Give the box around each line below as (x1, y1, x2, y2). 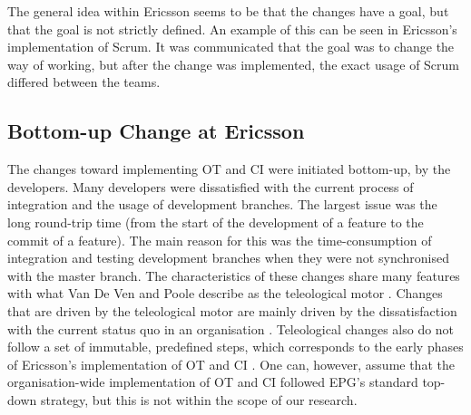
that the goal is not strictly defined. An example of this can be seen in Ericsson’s (7, 19, 457, 38)
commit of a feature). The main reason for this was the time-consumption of (7, 230, 432, 249)
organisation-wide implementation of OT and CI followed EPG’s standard (7, 372, 418, 391)
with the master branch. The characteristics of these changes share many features (7, 265, 460, 285)
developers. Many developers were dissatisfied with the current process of (7, 177, 414, 196)
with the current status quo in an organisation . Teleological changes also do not (7, 319, 455, 338)
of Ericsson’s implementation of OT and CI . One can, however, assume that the (7, 354, 455, 373)
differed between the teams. (7, 72, 161, 92)
